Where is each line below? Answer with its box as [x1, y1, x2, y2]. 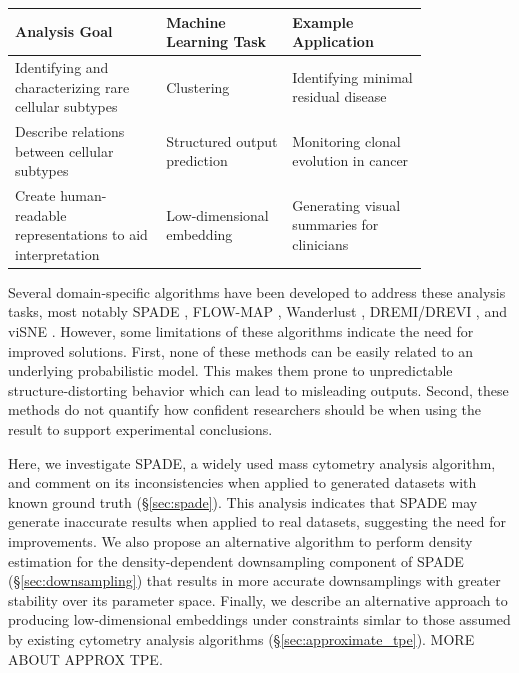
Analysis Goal [15, 21, 113, 42]
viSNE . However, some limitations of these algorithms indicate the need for [8, 321, 474, 342]
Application [292, 31, 374, 52]
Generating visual [292, 194, 401, 215]
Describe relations [15, 120, 125, 141]
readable [15, 204, 67, 225]
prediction [166, 150, 228, 171]
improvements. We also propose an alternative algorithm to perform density [8, 531, 473, 551]
